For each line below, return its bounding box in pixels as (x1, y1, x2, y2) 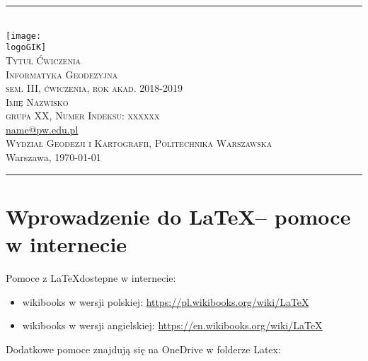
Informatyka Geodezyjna (6, 66, 118, 81)
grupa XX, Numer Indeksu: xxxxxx (6, 108, 160, 123)
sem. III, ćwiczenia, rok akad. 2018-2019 (6, 81, 183, 95)
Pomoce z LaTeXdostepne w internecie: (6, 270, 176, 285)
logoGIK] (6, 42, 47, 53)
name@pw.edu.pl (6, 122, 79, 136)
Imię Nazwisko (6, 94, 69, 109)
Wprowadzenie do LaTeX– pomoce (6, 201, 351, 230)
